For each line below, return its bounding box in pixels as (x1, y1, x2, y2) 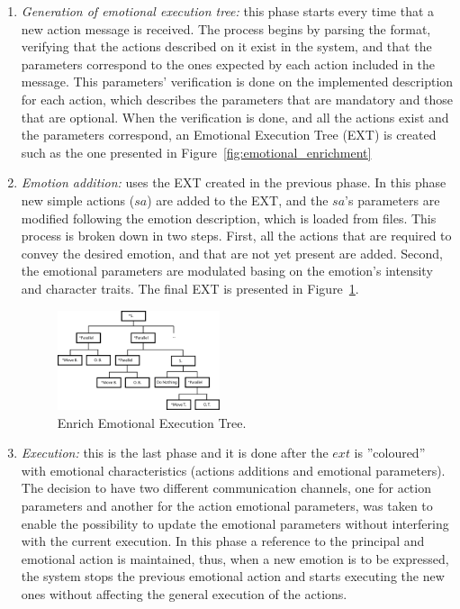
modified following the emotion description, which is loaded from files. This (21, 208, 437, 227)
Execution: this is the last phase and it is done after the (21, 443, 329, 462)
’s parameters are (345, 190, 440, 209)
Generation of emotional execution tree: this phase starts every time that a (21, 2, 435, 20)
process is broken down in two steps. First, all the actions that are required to (21, 226, 452, 245)
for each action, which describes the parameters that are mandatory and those (21, 89, 454, 108)
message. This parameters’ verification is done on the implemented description (21, 72, 454, 91)
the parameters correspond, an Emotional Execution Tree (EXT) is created (21, 125, 437, 144)
